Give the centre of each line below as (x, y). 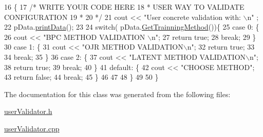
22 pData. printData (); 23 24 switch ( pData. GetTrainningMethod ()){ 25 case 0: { (132, 27)
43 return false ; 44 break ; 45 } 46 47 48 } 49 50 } (81, 77)
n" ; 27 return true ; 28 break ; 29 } (204, 37)
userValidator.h (28, 111)
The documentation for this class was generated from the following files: (117, 94)
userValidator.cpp (32, 128)
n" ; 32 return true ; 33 (221, 47)
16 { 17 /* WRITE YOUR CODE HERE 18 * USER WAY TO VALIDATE (124, 7)
